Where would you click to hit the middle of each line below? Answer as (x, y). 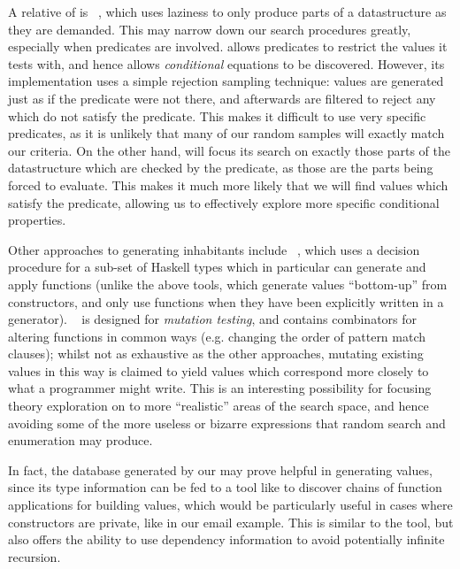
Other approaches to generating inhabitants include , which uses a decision (214, 249)
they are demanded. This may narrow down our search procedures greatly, (210, 29)
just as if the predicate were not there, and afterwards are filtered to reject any (222, 98)
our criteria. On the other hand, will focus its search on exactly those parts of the (229, 150)
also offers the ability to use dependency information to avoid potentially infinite (226, 539)
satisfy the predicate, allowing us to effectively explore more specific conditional (224, 202)
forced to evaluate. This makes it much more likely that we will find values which (228, 185)
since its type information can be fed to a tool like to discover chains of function (225, 487)
